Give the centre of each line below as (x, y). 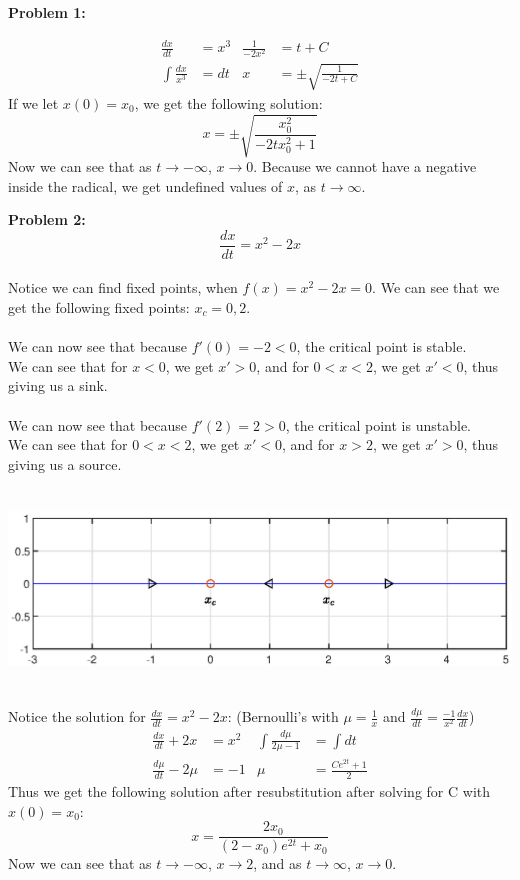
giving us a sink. (58, 385)
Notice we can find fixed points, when (123, 287)
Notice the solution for (77, 716)
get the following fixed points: (99, 307)
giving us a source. (65, 463)
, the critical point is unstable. (378, 424)
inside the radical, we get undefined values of (145, 185)
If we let (33, 102)
